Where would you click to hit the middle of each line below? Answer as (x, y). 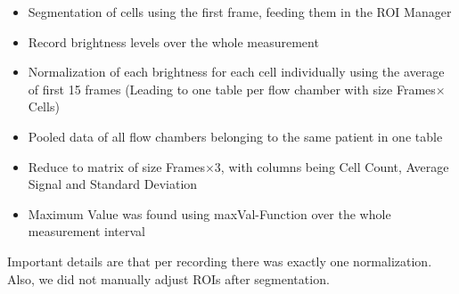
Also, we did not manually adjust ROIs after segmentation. (168, 278)
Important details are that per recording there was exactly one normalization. (220, 261)
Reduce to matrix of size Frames (116, 166)
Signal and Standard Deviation (113, 184)
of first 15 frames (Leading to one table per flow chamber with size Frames (232, 89)
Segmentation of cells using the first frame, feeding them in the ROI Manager (240, 12)
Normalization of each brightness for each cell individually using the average (236, 72)
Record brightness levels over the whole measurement (173, 41)
